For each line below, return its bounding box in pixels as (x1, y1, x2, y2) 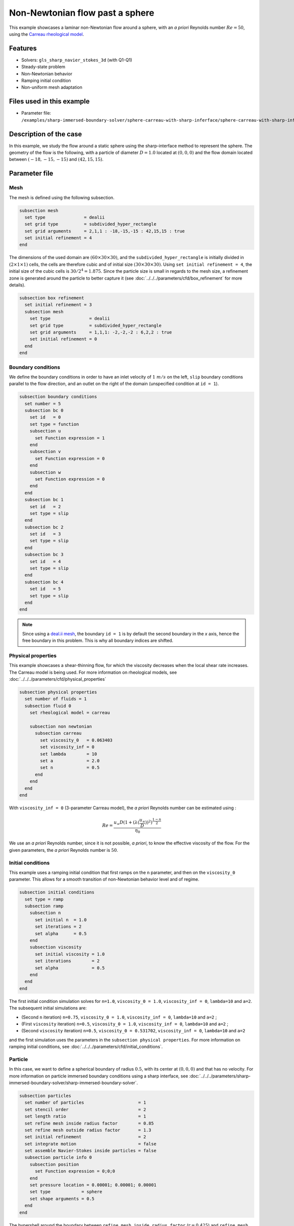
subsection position (29, 1161, 79, 1167)
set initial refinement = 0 (29, 336, 98, 342)
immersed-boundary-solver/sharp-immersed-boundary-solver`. (9, 1079, 138, 1086)
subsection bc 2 (24, 524, 64, 530)
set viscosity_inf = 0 (40, 744, 95, 750)
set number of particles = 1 (24, 1100, 147, 1105)
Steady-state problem (21, 64, 66, 70)
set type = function (29, 421, 79, 427)
